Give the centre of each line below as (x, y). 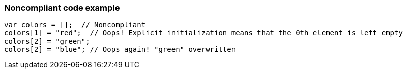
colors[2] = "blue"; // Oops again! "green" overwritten (120, 49)
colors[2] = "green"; (47, 41)
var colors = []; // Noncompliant (75, 25)
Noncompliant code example (62, 8)
